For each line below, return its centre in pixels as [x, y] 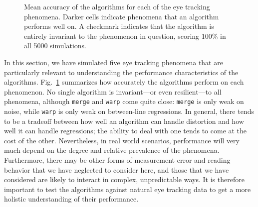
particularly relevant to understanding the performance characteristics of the [121, 72]
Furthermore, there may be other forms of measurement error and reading [117, 160]
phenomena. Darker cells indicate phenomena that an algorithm [122, 16]
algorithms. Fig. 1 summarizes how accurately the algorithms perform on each [124, 82]
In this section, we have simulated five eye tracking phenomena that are [114, 62]
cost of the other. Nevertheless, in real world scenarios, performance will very [122, 140]
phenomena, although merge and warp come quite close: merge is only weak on [124, 101]
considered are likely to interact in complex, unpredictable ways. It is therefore [124, 179]
